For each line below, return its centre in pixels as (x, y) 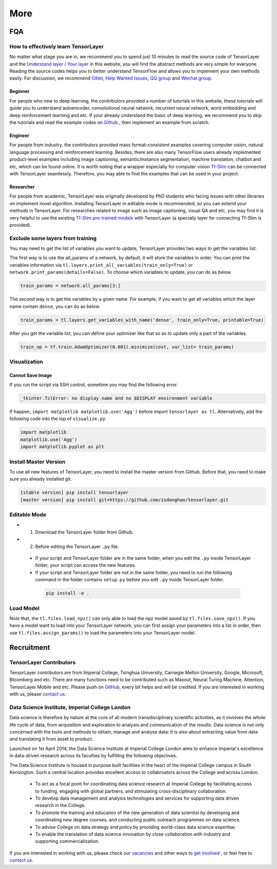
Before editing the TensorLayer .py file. (77, 546)
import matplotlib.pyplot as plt (62, 447)
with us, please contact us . (38, 694)
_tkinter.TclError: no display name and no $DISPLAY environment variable (116, 398)
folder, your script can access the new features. (86, 565)
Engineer (19, 135)
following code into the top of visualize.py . (58, 419)
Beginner (19, 91)
